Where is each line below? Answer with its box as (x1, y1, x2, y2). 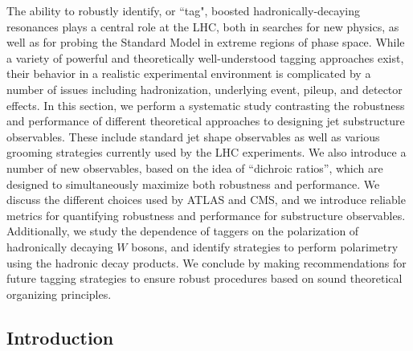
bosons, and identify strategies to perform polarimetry (131, 238, 399, 255)
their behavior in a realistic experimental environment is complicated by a (6, 65, 371, 82)
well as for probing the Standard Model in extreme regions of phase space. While (6, 34, 405, 51)
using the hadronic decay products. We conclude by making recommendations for (6, 254, 407, 271)
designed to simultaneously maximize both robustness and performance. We (6, 175, 380, 192)
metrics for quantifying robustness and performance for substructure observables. (6, 206, 406, 223)
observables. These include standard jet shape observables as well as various (6, 128, 380, 145)
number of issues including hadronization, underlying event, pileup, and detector (6, 80, 403, 97)
